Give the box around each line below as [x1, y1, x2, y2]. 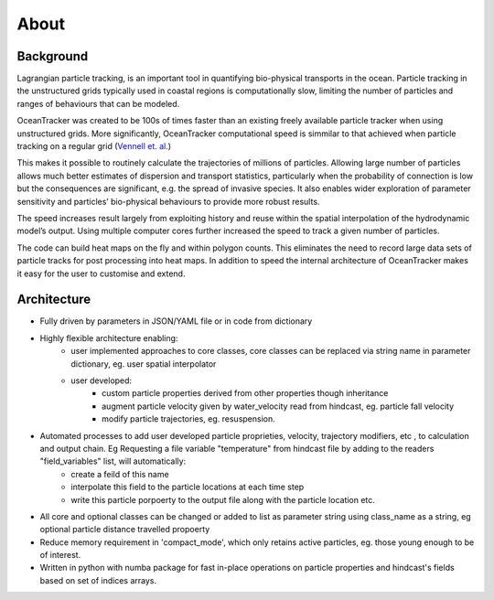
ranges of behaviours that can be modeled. [16, 98, 180, 109]
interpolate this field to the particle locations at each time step [70, 481, 305, 493]
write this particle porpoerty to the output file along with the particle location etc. [70, 494, 375, 505]
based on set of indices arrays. [39, 574, 157, 585]
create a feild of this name [70, 468, 169, 479]
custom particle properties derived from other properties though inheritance [102, 388, 389, 399]
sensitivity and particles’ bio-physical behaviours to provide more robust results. [16, 196, 320, 207]
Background [16, 48, 89, 64]
